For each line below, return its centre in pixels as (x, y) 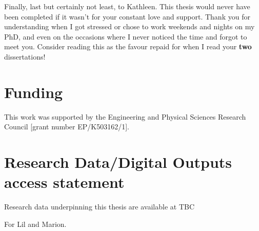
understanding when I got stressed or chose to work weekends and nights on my (129, 26)
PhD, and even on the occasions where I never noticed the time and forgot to (126, 36)
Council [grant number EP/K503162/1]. (67, 127)
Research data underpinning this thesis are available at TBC (99, 207)
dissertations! (25, 56)
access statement (64, 182)
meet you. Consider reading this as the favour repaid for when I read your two (128, 46)
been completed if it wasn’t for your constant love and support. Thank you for (127, 16)
